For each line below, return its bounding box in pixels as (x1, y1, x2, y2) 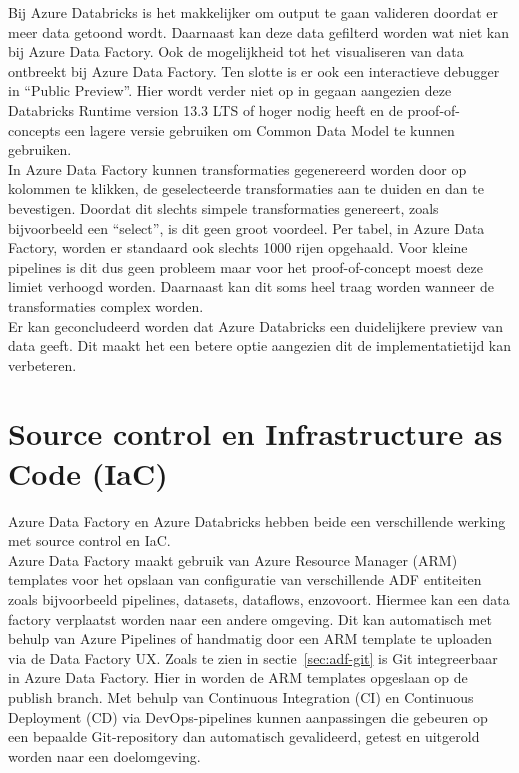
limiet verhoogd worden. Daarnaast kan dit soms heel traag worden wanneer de (8, 276, 494, 297)
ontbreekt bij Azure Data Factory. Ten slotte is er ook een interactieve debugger (8, 60, 500, 81)
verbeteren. (8, 354, 77, 375)
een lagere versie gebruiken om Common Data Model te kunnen (64, 119, 455, 140)
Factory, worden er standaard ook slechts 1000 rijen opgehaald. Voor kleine (8, 237, 468, 258)
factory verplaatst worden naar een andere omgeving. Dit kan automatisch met (8, 608, 492, 629)
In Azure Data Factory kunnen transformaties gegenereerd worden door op (8, 158, 467, 179)
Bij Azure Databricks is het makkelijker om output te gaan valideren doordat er (8, 2, 498, 22)
